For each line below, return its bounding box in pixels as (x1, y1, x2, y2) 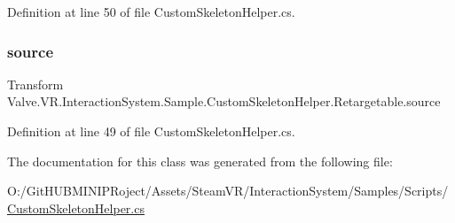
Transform (7, 74, 64, 93)
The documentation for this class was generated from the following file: (7, 151, 393, 170)
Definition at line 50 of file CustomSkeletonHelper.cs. (7, 3, 295, 20)
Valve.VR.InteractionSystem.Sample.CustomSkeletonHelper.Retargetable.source (7, 92, 441, 111)
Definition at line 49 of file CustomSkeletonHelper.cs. (7, 122, 295, 140)
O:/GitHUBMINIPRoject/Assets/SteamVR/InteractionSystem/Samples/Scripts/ (7, 181, 449, 200)
